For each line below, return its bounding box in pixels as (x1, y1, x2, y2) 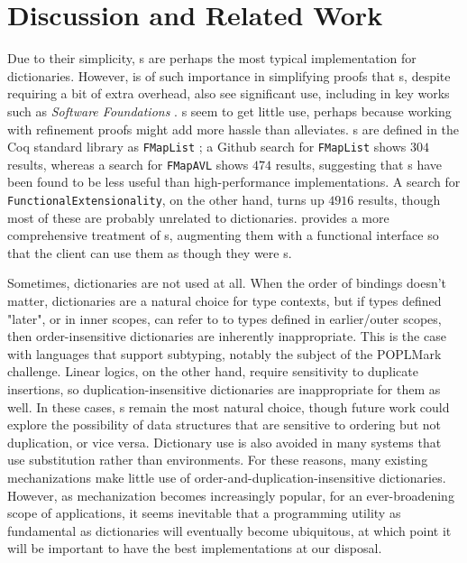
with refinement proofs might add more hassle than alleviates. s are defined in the (7, 119, 460, 138)
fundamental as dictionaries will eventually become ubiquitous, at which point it (7, 521, 452, 540)
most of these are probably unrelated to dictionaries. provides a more (7, 208, 389, 226)
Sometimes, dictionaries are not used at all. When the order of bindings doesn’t (7, 273, 447, 292)
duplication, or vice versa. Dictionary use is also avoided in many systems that (7, 432, 442, 451)
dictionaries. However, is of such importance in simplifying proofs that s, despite (7, 66, 451, 85)
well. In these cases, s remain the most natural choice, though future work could (7, 397, 450, 416)
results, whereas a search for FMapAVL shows (7, 154, 249, 173)
